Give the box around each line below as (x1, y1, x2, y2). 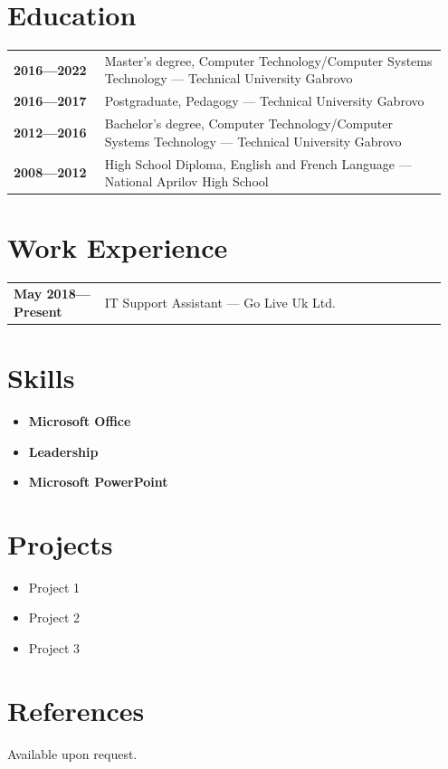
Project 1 (28, 577, 81, 596)
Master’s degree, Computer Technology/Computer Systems (104, 51, 433, 70)
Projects (7, 525, 113, 562)
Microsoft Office (28, 411, 131, 430)
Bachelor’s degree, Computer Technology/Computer (104, 114, 393, 133)
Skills (7, 359, 75, 396)
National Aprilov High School (104, 172, 269, 191)
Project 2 (28, 608, 81, 627)
